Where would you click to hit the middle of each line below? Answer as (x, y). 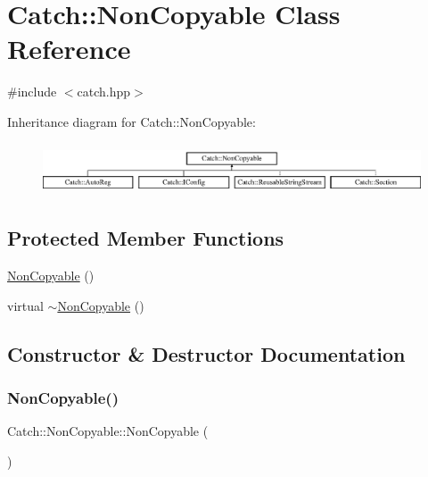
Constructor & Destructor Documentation (206, 353)
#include (32, 92)
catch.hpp (104, 92)
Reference (69, 49)
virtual (25, 305)
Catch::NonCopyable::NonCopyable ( (108, 431)
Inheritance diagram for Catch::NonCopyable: (132, 121)
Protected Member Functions (146, 238)
